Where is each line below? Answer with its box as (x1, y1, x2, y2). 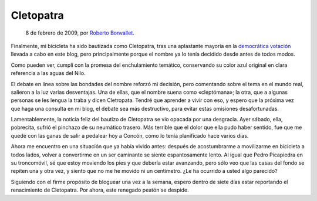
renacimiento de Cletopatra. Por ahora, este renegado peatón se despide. (11, 186, 189, 193)
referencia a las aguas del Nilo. (11, 70, 86, 77)
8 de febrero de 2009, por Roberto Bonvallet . (25, 29, 134, 36)
